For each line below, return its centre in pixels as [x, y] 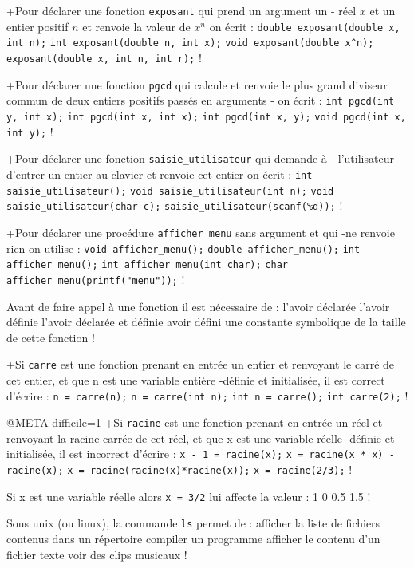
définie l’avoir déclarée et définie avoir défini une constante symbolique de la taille [206, 322]
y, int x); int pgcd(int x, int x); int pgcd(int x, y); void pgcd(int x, [206, 117]
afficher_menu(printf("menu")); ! [96, 279]
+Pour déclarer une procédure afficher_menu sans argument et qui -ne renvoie [201, 232]
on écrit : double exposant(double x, [305, 26]
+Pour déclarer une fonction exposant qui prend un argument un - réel [181, 10]
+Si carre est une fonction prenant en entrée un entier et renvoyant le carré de [201, 364]
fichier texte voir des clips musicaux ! [97, 554]
